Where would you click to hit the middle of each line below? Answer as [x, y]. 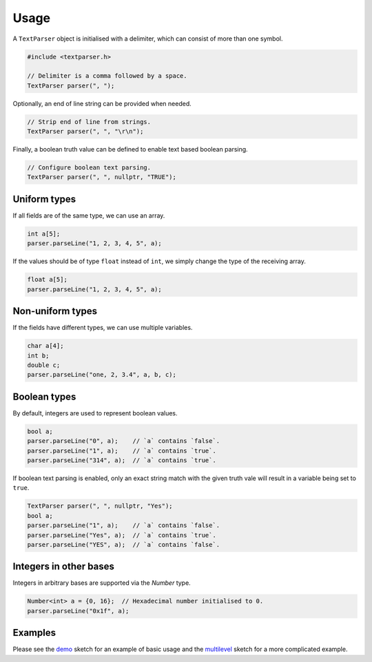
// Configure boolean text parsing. [89, 168]
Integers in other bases [64, 567]
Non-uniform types [55, 311]
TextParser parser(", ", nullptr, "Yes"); [100, 506]
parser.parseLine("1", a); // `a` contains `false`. [124, 526]
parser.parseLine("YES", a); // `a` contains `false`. [124, 545]
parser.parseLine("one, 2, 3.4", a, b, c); [102, 375]
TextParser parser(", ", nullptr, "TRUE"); [102, 177]
